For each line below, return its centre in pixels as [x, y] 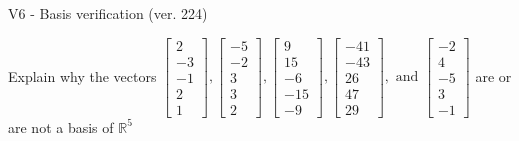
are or [493, 75]
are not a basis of [61, 126]
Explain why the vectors [82, 75]
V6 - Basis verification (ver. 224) [108, 13]
